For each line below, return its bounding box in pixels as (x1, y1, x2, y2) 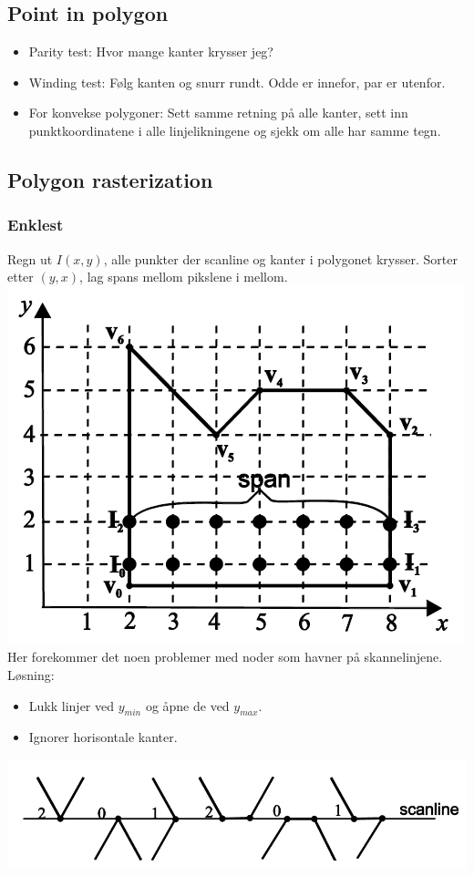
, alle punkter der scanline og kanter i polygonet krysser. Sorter (103, 249, 458, 268)
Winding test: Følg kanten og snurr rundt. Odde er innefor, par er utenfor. (28, 72, 446, 91)
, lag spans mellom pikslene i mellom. (79, 267, 288, 286)
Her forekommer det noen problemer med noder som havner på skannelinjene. (7, 647, 443, 666)
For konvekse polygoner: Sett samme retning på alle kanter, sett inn (28, 103, 408, 122)
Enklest (7, 213, 64, 236)
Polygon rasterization (7, 165, 213, 193)
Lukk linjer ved (28, 696, 114, 715)
